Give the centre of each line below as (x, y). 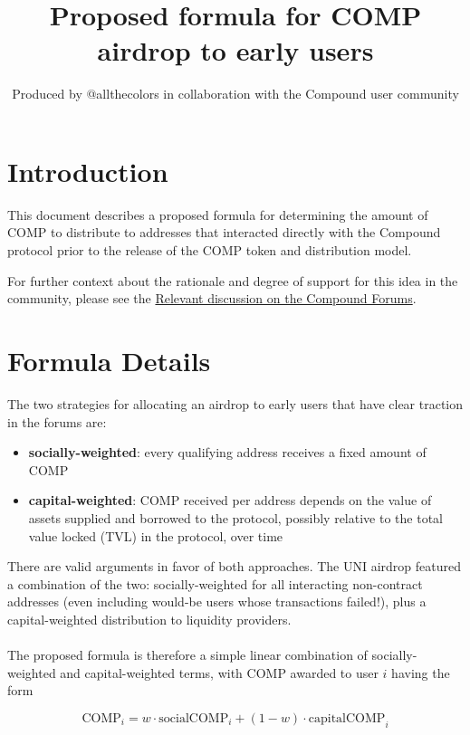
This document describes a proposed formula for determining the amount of (218, 214)
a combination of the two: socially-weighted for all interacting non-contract (215, 583)
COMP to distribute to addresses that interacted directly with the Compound (224, 232)
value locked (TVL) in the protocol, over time (156, 535)
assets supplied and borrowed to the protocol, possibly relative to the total (235, 517)
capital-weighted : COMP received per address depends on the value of (230, 500)
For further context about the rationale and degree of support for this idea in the (233, 280)
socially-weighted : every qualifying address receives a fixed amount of (227, 452)
